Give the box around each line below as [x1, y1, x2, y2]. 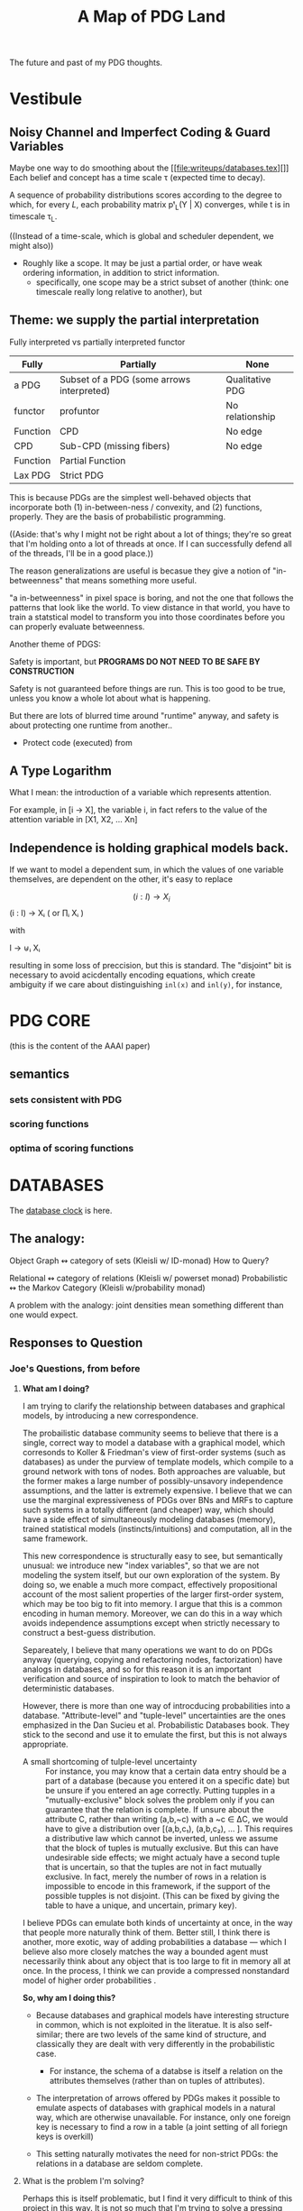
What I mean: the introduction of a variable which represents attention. [9, 787, 272, 798]
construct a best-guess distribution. [22, 1627, 156, 1638]
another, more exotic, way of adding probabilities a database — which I [22, 1936, 287, 1947]
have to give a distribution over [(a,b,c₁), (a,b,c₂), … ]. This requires [44, 1823, 294, 1834]
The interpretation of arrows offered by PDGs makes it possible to [35, 2092, 280, 2103]
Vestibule [9, 88, 83, 109]
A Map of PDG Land [77, 6, 226, 27]
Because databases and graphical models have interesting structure [35, 2009, 289, 2021]
